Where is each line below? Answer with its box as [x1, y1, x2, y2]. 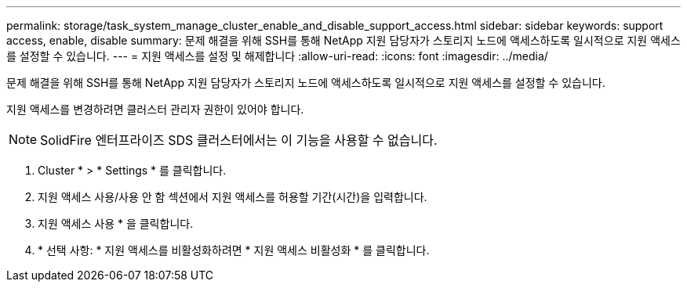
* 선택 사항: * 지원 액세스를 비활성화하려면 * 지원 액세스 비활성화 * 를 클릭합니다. [38, 243, 430, 257]
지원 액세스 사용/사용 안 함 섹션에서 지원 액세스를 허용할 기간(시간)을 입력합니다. [38, 190, 427, 203]
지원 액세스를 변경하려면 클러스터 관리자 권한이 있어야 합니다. [6, 103, 304, 116]
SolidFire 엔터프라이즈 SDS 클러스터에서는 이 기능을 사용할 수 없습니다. [40, 132, 438, 148]
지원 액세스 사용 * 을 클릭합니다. [38, 217, 194, 230]
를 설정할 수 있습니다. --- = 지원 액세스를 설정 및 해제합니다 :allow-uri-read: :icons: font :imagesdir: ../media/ [6, 49, 548, 63]
